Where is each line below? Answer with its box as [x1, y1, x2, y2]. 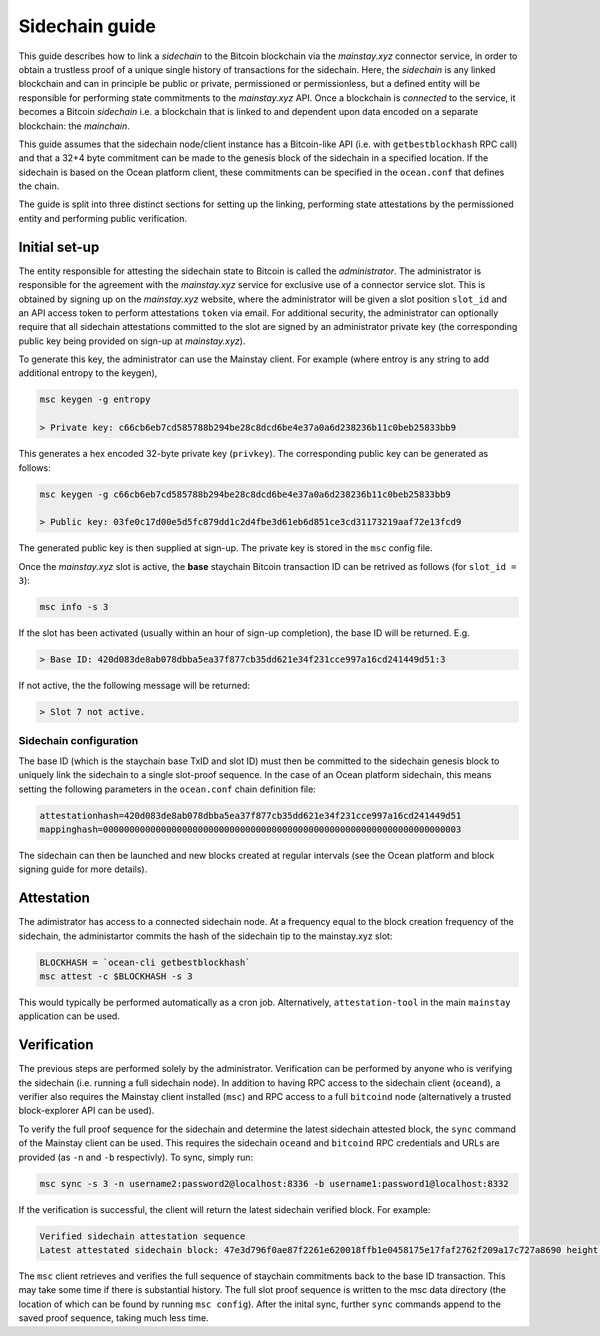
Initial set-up [18, 238, 100, 255]
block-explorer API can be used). [18, 1105, 155, 1117]
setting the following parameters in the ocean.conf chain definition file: [18, 783, 317, 795]
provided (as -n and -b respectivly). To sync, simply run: [18, 1151, 254, 1163]
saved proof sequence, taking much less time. [18, 1312, 209, 1324]
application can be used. [18, 1010, 120, 1022]
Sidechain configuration [18, 734, 139, 748]
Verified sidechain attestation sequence [39, 1230, 246, 1242]
